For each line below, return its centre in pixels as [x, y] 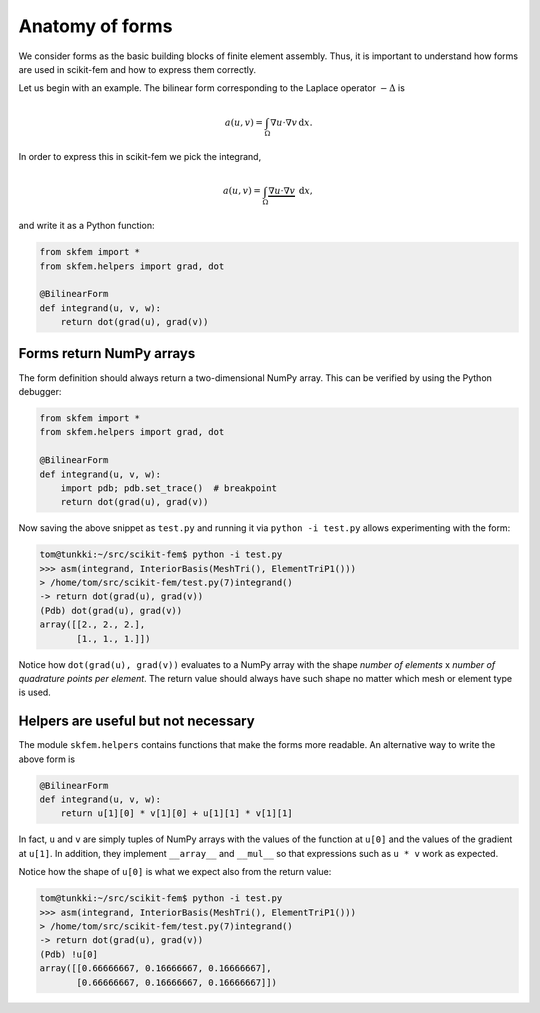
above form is [46, 759]
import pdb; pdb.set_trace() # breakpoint [168, 488]
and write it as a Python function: [86, 226]
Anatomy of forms [95, 26]
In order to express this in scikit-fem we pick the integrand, [140, 157]
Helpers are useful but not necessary [136, 721]
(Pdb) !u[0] [69, 954]
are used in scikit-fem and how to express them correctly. [137, 69]
